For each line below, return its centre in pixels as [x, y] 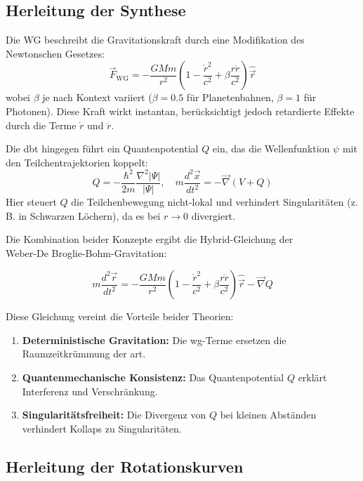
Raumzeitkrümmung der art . [84, 354]
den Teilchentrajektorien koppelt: [77, 162]
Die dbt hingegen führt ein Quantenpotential [102, 149]
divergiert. [213, 215]
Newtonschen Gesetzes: [55, 53]
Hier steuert [31, 201]
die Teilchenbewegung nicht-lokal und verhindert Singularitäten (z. [214, 201]
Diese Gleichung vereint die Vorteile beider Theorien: [120, 316]
